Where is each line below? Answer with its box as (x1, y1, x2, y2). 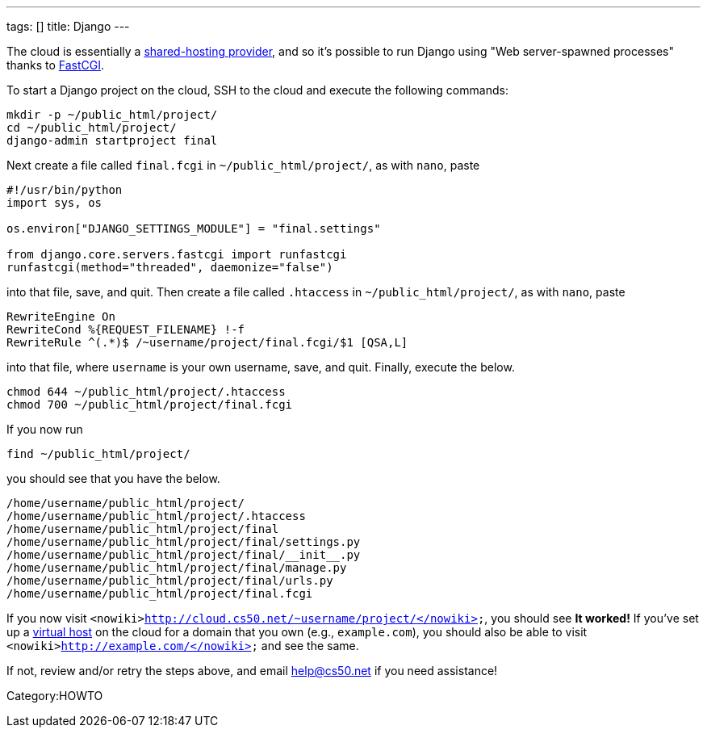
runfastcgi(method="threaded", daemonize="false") (6, 261, 333, 274)
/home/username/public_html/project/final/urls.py (6, 574, 333, 587)
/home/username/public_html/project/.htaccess (6, 510, 306, 522)
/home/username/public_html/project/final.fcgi (6, 587, 313, 600)
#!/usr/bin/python (6, 183, 123, 196)
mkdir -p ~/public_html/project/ (6, 108, 218, 121)
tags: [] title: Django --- (6, 19, 130, 33)
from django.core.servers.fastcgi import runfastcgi (6, 248, 347, 261)
